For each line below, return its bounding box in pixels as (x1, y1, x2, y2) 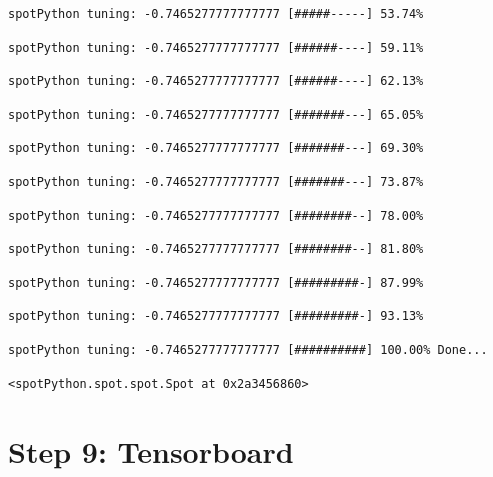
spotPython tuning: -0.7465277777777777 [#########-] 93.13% (8, 309, 424, 324)
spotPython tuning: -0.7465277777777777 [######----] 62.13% (8, 74, 424, 89)
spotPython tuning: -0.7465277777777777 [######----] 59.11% (8, 40, 424, 55)
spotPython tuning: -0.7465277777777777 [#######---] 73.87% (8, 174, 424, 189)
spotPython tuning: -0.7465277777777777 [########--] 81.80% (8, 242, 424, 257)
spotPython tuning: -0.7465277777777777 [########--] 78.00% (8, 208, 424, 223)
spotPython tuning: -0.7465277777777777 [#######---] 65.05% (8, 107, 424, 122)
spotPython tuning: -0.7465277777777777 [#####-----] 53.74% (8, 7, 424, 21)
